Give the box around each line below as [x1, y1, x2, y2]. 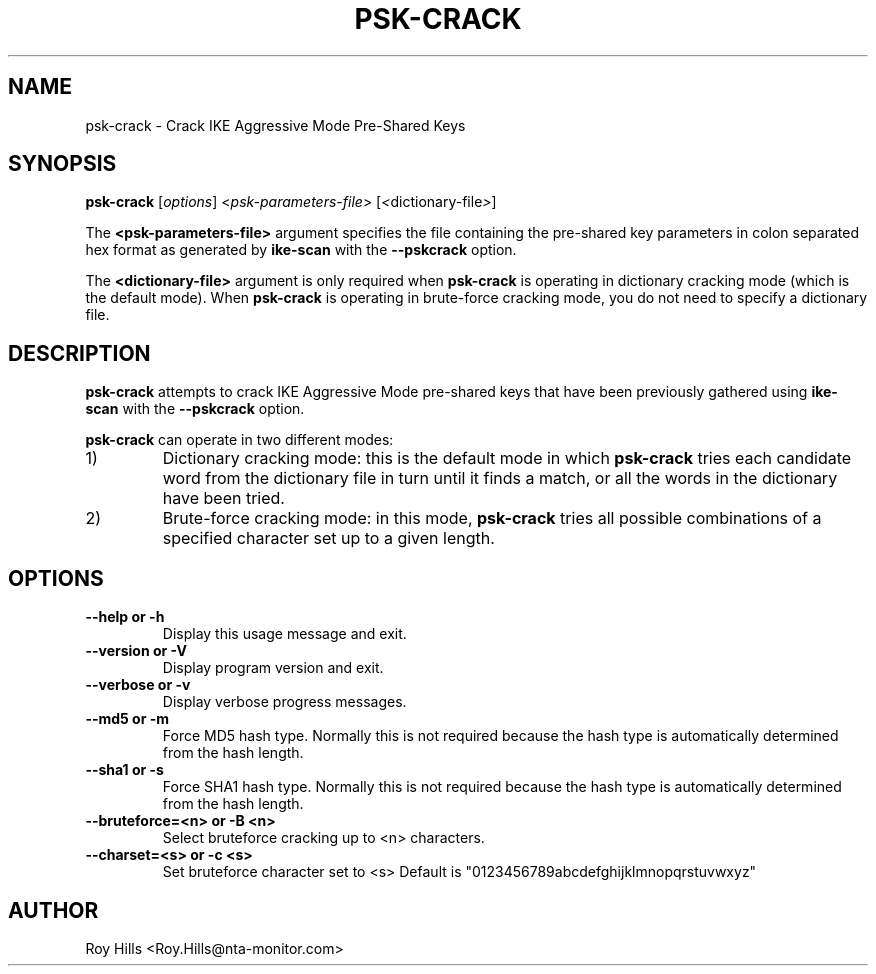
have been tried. [162, 488, 285, 509]
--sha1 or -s [85, 761, 164, 779]
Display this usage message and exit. [162, 625, 407, 643]
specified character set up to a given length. [162, 528, 495, 549]
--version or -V [85, 642, 187, 660]
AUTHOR [8, 897, 99, 923]
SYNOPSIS [8, 151, 117, 177]
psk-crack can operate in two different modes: [85, 431, 394, 449]
